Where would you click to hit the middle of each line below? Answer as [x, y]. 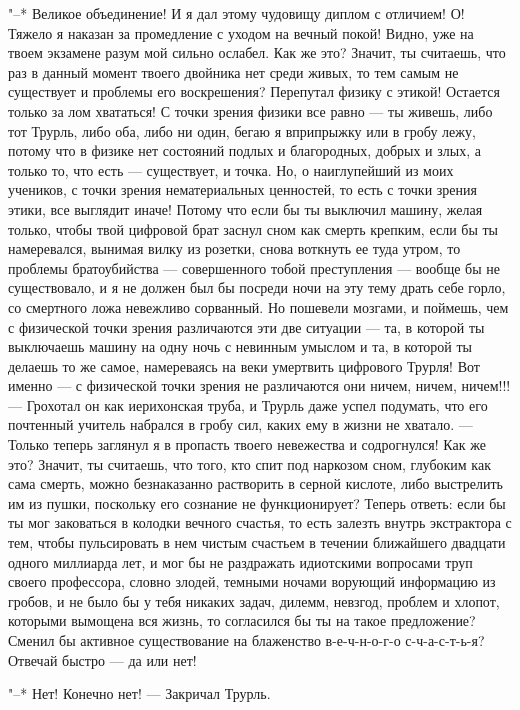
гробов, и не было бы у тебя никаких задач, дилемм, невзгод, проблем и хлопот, [254, 600]
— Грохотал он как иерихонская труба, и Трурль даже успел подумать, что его [248, 404]
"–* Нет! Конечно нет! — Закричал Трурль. [139, 693]
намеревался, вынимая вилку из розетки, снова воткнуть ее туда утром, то [234, 248]
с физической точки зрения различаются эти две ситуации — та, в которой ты [246, 326]
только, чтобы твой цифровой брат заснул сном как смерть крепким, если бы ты [253, 228]
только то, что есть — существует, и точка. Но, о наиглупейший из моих [231, 169]
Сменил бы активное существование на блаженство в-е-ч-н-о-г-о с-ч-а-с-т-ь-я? [246, 640]
